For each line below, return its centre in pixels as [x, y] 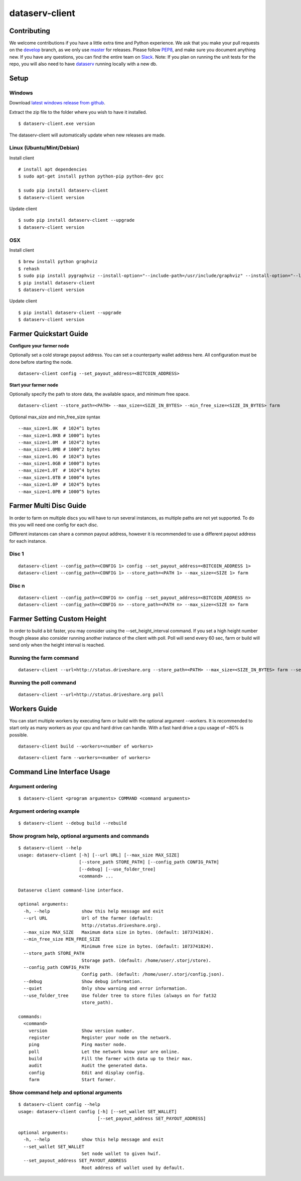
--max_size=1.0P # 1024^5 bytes [59, 485]
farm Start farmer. [72, 1080]
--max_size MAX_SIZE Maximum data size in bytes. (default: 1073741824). [119, 932]
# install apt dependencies [53, 170]
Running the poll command [43, 682]
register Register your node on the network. [100, 1038]
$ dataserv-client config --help [59, 1104]
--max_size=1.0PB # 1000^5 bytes [59, 491]
